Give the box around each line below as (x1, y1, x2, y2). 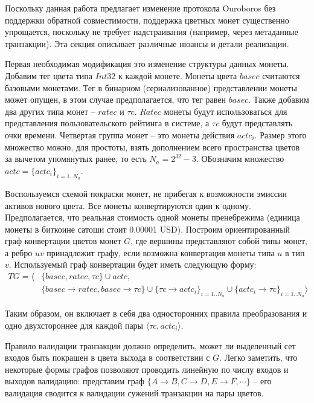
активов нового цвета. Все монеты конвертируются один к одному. (5, 199, 251, 211)
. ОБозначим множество (196, 152, 284, 165)
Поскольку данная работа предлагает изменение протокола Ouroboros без (5, 2, 276, 14)
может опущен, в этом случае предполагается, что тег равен (5, 93, 226, 106)
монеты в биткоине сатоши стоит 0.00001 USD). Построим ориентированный (5, 222, 290, 235)
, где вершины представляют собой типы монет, (130, 234, 307, 247)
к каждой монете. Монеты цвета (118, 69, 237, 82)
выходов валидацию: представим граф (5, 375, 145, 387)
